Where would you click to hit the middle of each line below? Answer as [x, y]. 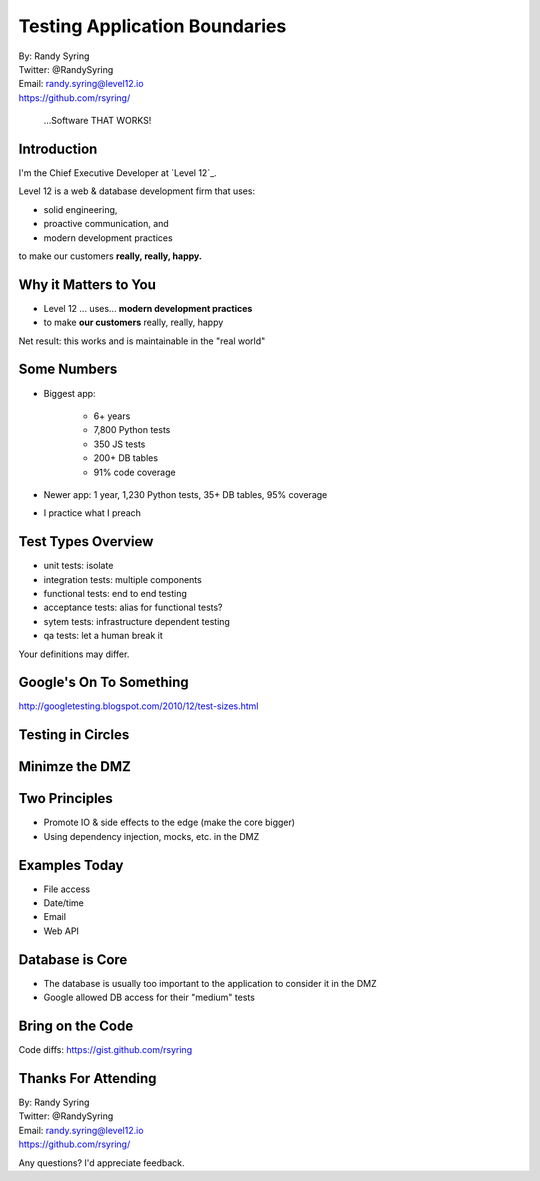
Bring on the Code [76, 1025]
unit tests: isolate [78, 566]
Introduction [58, 148]
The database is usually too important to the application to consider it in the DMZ [210, 983]
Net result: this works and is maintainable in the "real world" [142, 341]
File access [66, 889]
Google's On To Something [103, 682]
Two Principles [66, 798]
